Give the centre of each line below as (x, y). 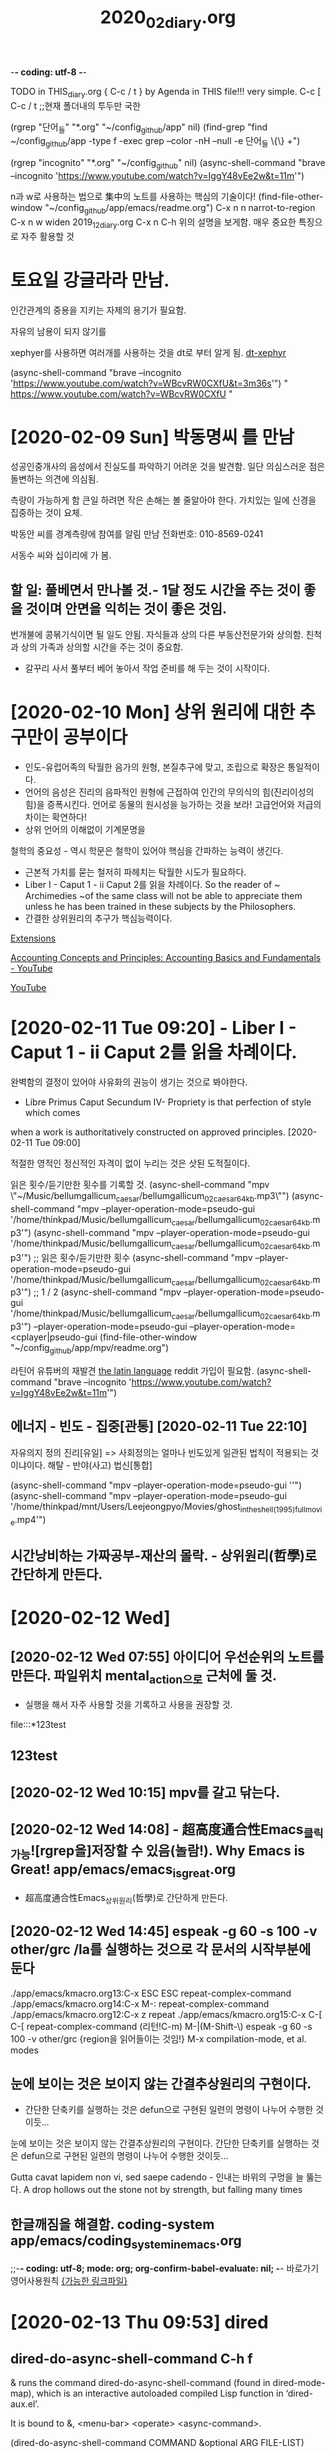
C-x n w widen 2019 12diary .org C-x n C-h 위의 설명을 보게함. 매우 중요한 (153, 223)
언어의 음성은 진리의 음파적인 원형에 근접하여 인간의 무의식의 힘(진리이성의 (169, 792)
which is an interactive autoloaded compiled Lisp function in (160, 2393)
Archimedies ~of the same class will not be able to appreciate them (163, 896)
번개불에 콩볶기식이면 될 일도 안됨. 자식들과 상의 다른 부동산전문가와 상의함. (157, 635)
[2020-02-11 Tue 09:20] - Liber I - (153, 1028)
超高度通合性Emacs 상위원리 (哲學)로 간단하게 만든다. (126, 1899)
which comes (52, 1113)
